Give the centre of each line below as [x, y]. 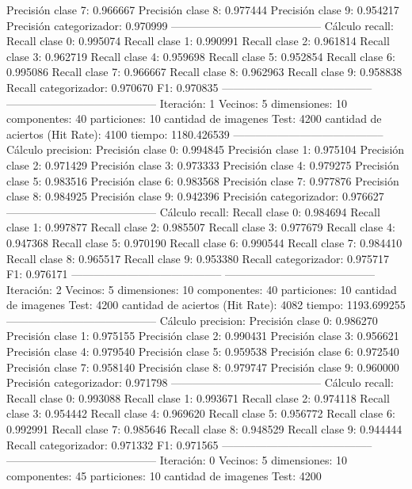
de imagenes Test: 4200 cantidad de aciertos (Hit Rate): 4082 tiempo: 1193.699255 [206, 305]
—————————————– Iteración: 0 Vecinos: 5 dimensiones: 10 [177, 460]
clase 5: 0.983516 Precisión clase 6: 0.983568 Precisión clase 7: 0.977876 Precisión [203, 180]
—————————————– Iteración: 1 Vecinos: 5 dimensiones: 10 [177, 103]
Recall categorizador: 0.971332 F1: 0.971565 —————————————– [189, 444]
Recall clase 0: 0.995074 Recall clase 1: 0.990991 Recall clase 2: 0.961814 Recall [198, 41]
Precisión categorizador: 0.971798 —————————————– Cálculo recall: [200, 382]
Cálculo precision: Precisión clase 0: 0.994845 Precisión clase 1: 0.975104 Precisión [206, 149]
